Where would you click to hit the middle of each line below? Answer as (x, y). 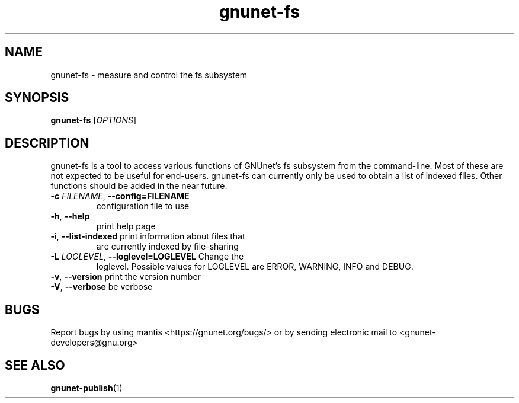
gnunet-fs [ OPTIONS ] (94, 120)
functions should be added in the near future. (139, 186)
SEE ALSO (35, 365)
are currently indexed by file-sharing (167, 247)
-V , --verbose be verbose (102, 287)
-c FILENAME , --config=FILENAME (120, 196)
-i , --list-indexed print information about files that (148, 236)
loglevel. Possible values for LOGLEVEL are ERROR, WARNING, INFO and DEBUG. (255, 267)
